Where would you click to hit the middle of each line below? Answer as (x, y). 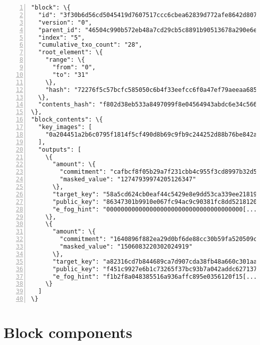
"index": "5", (62, 37)
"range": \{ (65, 60)
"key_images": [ (65, 127)
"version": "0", (65, 22)
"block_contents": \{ (67, 120)
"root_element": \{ (71, 52)
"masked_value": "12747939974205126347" (128, 180)
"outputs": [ (60, 149)
